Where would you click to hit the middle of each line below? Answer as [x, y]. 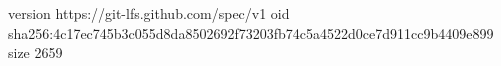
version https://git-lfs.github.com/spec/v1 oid [149, 13]
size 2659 [35, 52]
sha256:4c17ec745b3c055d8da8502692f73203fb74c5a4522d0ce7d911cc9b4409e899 [251, 32]
